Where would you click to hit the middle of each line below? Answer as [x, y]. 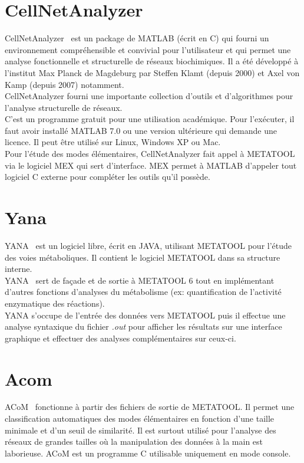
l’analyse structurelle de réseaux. [64, 107]
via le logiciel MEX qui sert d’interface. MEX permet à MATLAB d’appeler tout [151, 165]
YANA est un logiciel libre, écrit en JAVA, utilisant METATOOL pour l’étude [148, 245]
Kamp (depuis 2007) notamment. [65, 84]
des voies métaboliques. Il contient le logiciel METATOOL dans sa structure [143, 257]
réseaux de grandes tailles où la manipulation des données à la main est [134, 441]
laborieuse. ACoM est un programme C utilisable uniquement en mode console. [148, 453]
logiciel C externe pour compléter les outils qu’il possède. [108, 177]
